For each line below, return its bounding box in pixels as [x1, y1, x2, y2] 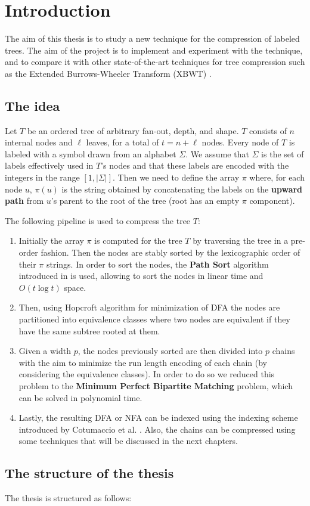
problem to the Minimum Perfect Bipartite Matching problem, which [18, 379, 293, 392]
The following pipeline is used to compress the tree [5, 214, 191, 226]
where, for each [249, 171, 305, 184]
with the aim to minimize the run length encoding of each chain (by [18, 356, 267, 368]
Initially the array [18, 234, 84, 247]
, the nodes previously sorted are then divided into [77, 344, 263, 357]
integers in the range [5, 171, 80, 184]
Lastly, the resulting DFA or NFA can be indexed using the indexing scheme [18, 411, 298, 424]
